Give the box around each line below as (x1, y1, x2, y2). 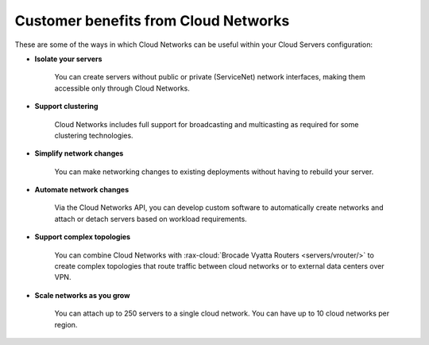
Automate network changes (34, 185, 129, 195)
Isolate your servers (34, 54, 102, 64)
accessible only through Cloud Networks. (54, 83, 191, 93)
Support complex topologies (34, 232, 131, 242)
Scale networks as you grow (34, 290, 130, 300)
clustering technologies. (54, 130, 134, 140)
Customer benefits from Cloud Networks (14, 12, 290, 29)
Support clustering (34, 102, 99, 111)
